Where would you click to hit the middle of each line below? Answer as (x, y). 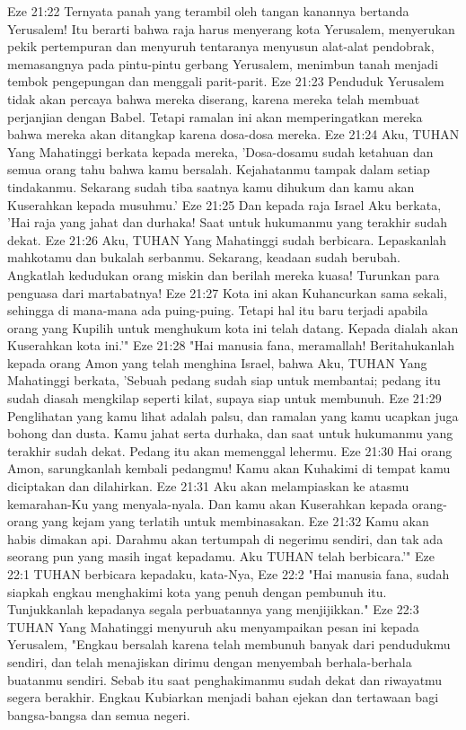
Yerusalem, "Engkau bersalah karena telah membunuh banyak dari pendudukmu (229, 644)
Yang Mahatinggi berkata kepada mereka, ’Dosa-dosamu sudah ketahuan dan (220, 151)
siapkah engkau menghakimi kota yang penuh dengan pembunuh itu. (197, 591)
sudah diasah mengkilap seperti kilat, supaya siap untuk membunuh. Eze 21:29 (224, 398)
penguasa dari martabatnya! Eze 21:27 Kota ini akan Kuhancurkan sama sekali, (227, 292)
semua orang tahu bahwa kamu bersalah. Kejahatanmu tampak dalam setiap (219, 169)
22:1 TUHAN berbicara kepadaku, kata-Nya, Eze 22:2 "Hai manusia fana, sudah (229, 574)
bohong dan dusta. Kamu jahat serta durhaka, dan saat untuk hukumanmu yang (230, 433)
